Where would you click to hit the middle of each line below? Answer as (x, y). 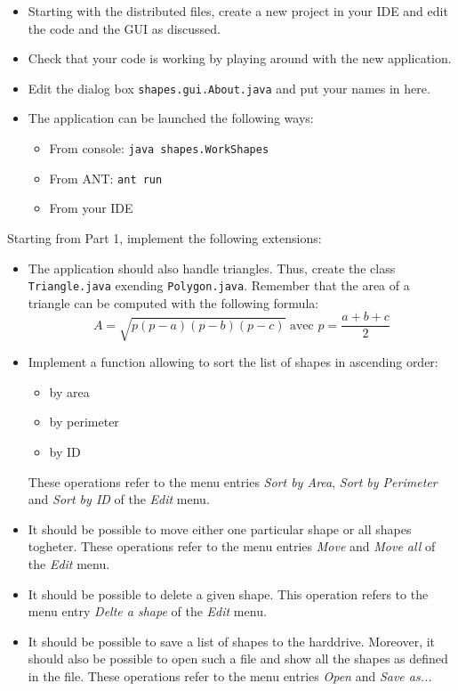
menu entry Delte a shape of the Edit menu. (147, 611)
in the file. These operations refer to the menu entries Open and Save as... (230, 675)
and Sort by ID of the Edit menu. (119, 499)
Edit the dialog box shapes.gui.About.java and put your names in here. (229, 88)
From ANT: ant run (106, 178)
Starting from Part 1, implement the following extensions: (165, 237)
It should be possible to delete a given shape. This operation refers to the (228, 593)
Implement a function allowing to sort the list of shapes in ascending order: (233, 362)
